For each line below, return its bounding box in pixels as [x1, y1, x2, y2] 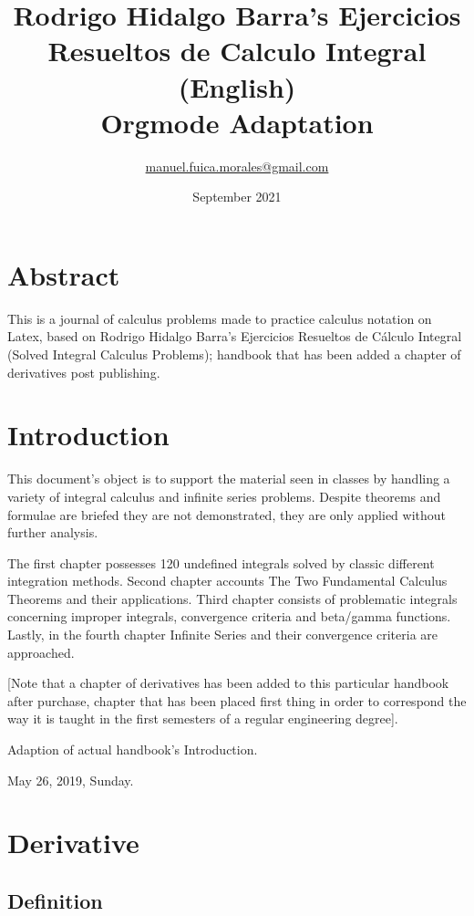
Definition [7, 886, 103, 914]
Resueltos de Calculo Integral [47, 32, 427, 69]
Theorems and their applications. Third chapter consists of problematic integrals [7, 588, 458, 608]
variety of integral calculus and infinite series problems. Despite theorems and [7, 486, 441, 505]
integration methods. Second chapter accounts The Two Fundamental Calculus [7, 571, 448, 590]
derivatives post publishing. [7, 362, 160, 381]
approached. [7, 642, 75, 661]
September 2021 [192, 187, 282, 206]
